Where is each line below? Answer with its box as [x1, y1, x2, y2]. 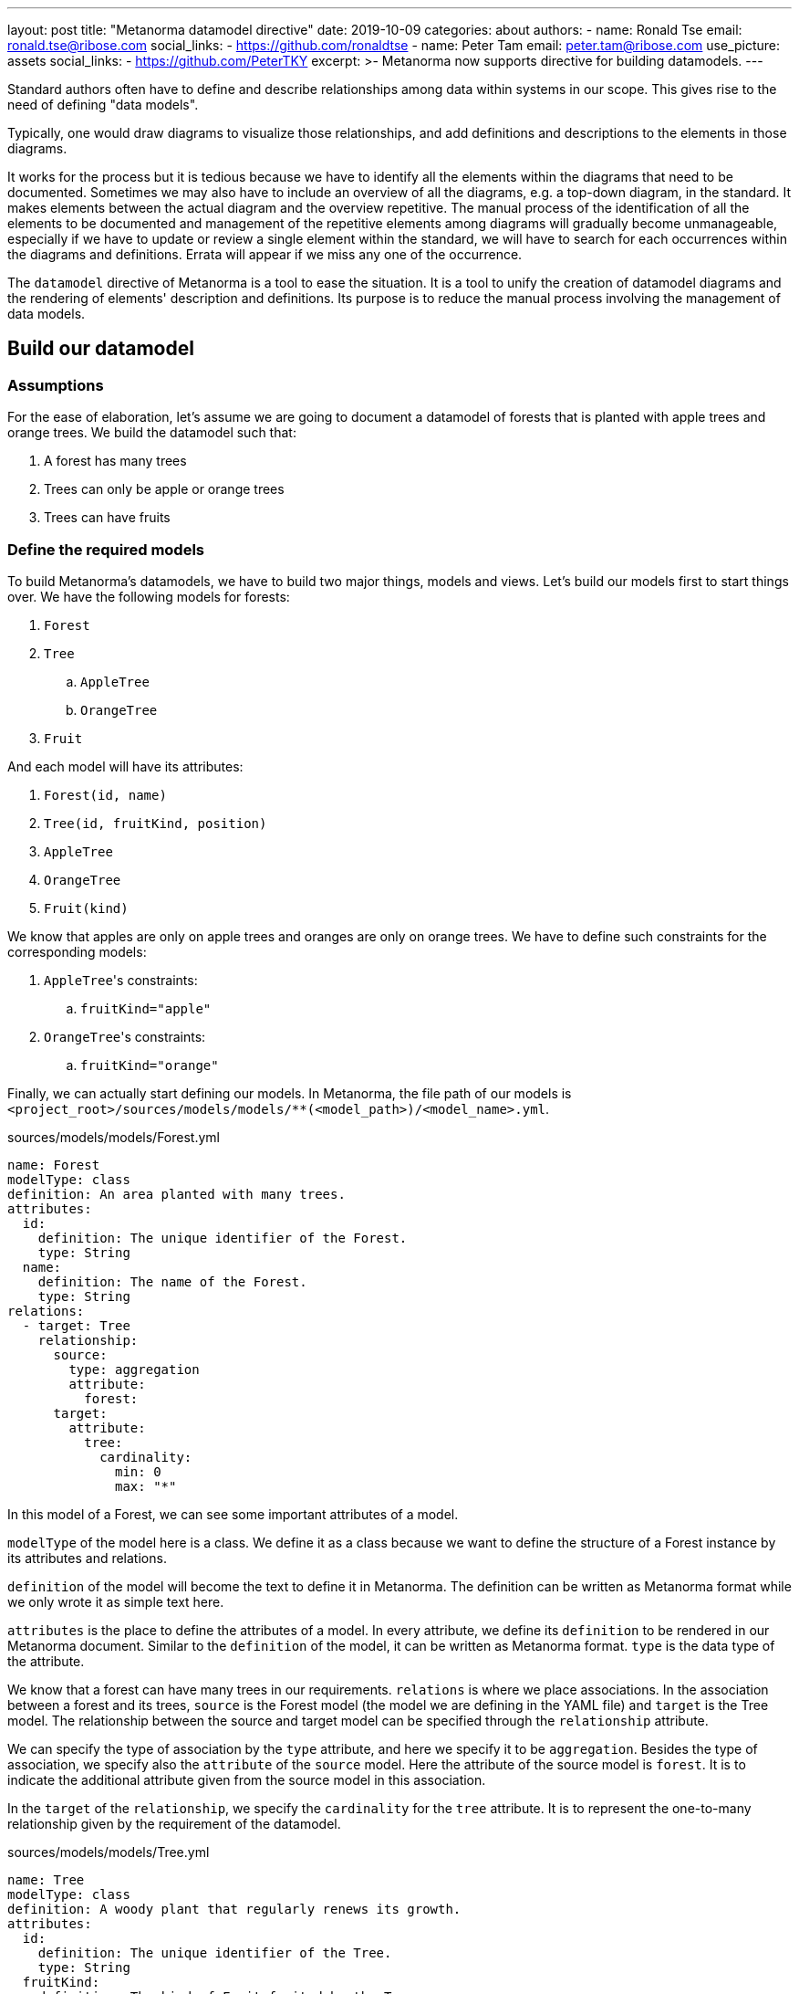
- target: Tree [22, 1317, 130, 1333]
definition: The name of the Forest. [37, 1274, 307, 1289]
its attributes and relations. [7, 1549, 167, 1566]
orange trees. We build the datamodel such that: [7, 425, 296, 441]
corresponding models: [7, 943, 147, 960]
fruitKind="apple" [80, 1001, 212, 1016]
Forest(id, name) [44, 787, 167, 803]
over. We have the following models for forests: [7, 588, 290, 604]
